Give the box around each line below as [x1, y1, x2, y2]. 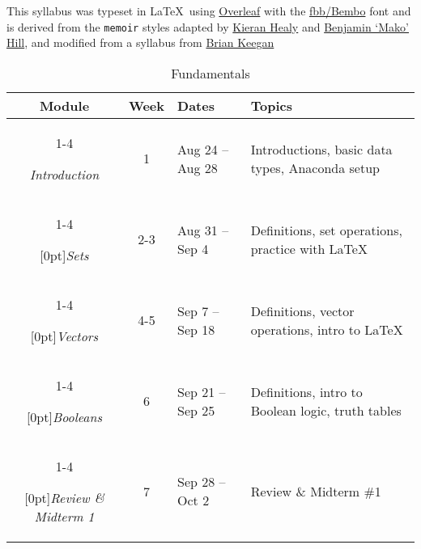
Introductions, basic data [250, 139, 393, 158]
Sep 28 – [177, 472, 226, 492]
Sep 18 [177, 319, 215, 339]
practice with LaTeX [250, 239, 368, 258]
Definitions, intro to [250, 382, 363, 401]
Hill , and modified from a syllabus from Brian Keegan [6, 34, 274, 51]
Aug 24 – [177, 139, 229, 158]
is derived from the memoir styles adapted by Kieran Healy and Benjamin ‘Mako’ [6, 18, 409, 35]
